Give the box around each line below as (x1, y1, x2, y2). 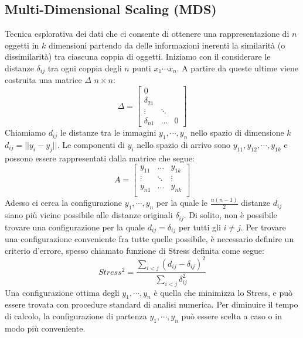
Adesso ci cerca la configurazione (5, 196, 122, 209)
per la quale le (156, 196, 208, 209)
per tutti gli (178, 220, 221, 233)
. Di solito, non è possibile (183, 209, 277, 221)
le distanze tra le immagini (60, 126, 156, 139)
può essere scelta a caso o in (181, 310, 282, 322)
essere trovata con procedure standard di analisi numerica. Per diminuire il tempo (5, 298, 298, 311)
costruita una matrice (5, 74, 82, 86)
